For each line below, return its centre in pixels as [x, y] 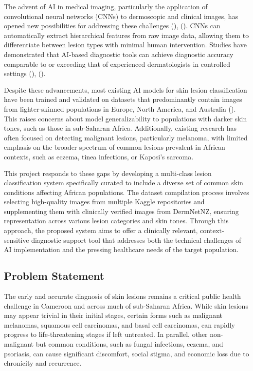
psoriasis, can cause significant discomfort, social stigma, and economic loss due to [126, 353]
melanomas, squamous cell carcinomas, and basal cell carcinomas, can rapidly [119, 324]
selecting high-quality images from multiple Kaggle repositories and [104, 202]
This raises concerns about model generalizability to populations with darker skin [126, 118]
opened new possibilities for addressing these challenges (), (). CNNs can [112, 26]
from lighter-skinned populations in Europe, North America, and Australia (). [120, 108]
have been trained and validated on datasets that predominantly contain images [123, 99]
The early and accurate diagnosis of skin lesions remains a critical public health [123, 296]
